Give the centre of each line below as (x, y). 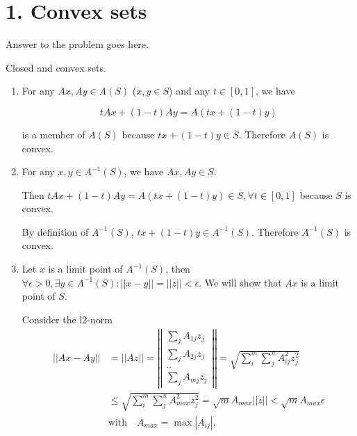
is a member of (53, 134)
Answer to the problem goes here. (77, 44)
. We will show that (240, 282)
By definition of (55, 231)
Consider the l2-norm (67, 319)
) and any (190, 91)
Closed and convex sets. (56, 67)
